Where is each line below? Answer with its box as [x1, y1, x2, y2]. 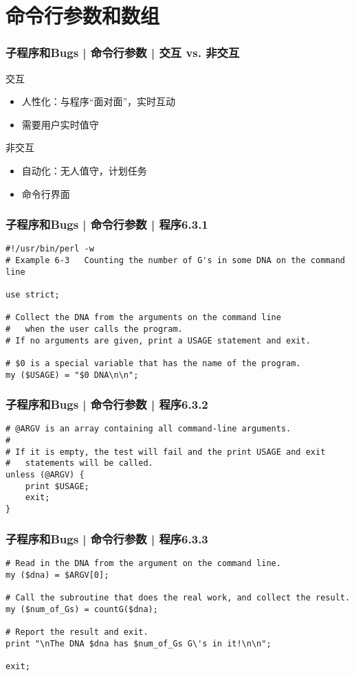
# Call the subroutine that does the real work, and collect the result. [5, 592, 351, 602]
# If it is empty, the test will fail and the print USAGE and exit [5, 447, 326, 457]
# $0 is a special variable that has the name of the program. [5, 358, 301, 368]
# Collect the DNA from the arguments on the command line [5, 313, 281, 323]
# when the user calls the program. [5, 324, 183, 334]
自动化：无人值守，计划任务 [21, 163, 147, 177]
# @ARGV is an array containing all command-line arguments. [5, 424, 291, 434]
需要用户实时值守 [21, 117, 99, 131]
